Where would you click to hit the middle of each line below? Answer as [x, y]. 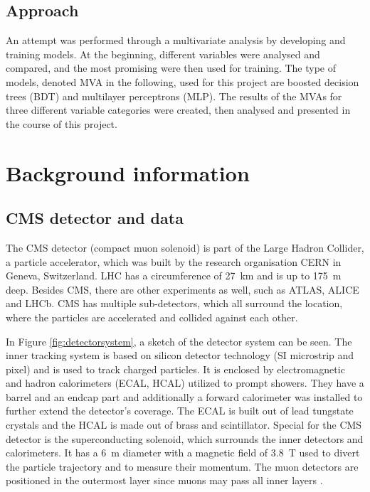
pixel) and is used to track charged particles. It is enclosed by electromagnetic [175, 369]
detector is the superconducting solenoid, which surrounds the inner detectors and [185, 438]
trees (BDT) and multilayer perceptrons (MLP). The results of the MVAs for [174, 96]
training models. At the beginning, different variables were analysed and [163, 54]
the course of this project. [62, 123]
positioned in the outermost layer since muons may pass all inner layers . [164, 480]
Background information [128, 172]
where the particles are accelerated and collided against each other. [152, 317]
